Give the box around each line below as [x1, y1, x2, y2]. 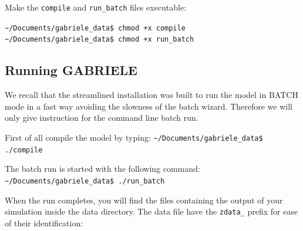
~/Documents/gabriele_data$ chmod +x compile [5, 23, 186, 32]
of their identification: [5, 216, 83, 229]
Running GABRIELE [5, 61, 137, 79]
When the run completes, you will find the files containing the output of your [5, 193, 283, 206]
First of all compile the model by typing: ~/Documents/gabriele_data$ [5, 131, 263, 143]
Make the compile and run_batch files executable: [5, 1, 187, 13]
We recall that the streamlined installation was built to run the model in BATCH [5, 89, 298, 101]
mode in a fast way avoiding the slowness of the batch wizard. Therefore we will [5, 100, 292, 112]
